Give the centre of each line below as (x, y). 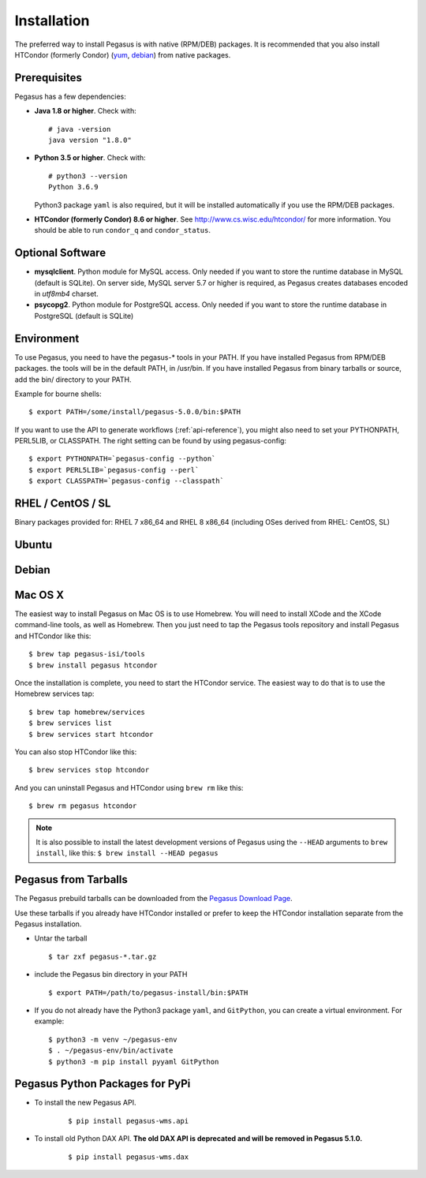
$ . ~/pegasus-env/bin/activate (111, 1051)
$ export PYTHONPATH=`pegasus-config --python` (122, 459)
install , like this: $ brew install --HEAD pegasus (127, 853)
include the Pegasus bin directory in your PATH (111, 974)
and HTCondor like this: (53, 636)
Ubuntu (34, 544)
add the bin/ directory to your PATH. (73, 380)
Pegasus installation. (48, 924)
